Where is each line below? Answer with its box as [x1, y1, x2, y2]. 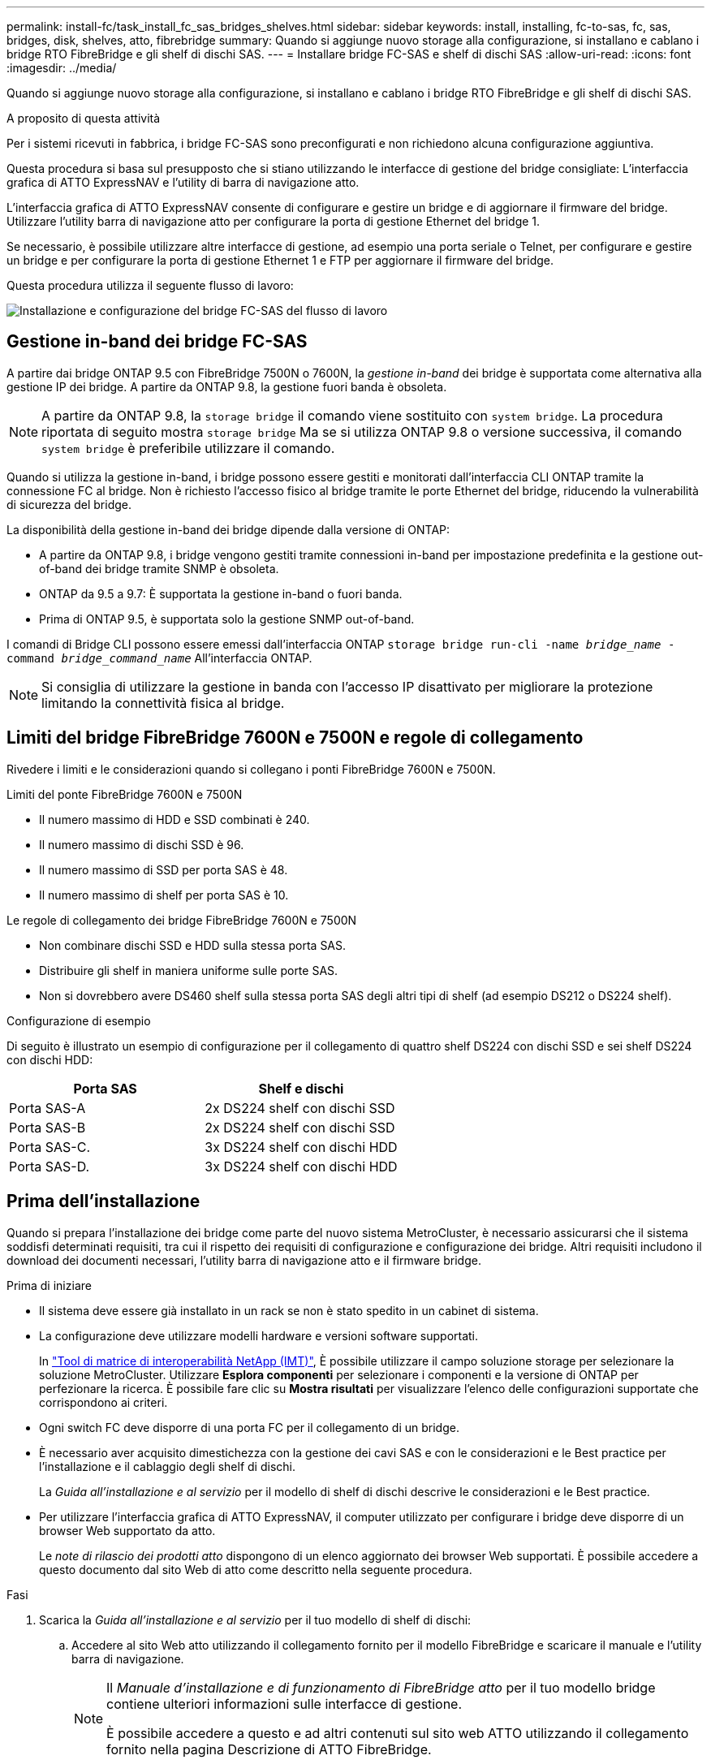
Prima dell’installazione [6, 1191, 200, 1212]
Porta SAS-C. [9, 1138, 91, 1155]
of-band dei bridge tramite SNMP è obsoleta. [39, 561, 279, 576]
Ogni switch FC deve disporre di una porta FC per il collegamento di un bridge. [39, 1420, 459, 1434]
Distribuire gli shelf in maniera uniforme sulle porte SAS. [39, 963, 338, 977]
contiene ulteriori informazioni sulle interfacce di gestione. [106, 1695, 463, 1712]
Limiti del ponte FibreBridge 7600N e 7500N [6, 787, 243, 801]
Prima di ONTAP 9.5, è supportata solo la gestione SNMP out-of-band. [39, 611, 415, 626]
